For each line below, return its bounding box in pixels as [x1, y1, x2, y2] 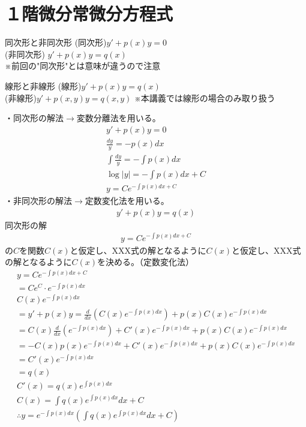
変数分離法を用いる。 [76, 112, 161, 124]
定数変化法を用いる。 [85, 194, 169, 207]
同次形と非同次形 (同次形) [5, 36, 107, 49]
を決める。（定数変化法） [97, 255, 194, 268]
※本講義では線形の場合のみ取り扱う [134, 91, 275, 104]
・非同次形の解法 [5, 194, 72, 207]
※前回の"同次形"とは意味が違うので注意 [5, 59, 161, 72]
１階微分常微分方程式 [5, 1, 173, 26]
